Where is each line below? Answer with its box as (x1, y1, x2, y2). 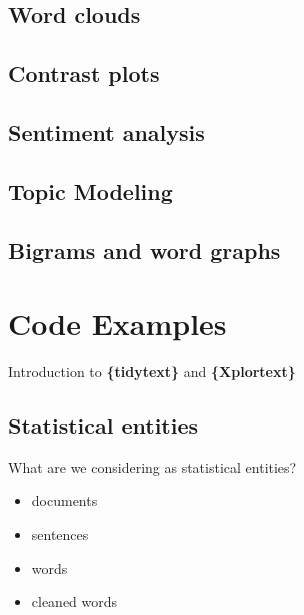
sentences (31, 524, 89, 545)
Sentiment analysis (8, 116, 205, 147)
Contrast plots (8, 58, 160, 89)
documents (31, 490, 98, 511)
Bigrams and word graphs (8, 234, 281, 265)
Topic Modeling (8, 175, 173, 206)
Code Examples (8, 303, 227, 344)
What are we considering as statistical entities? (8, 456, 297, 477)
